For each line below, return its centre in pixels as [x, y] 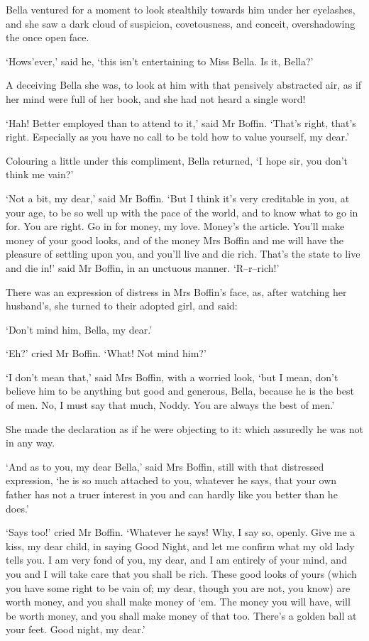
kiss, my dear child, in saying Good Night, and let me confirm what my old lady [180, 546]
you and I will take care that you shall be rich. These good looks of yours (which [181, 574]
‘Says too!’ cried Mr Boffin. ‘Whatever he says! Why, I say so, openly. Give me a [181, 532]
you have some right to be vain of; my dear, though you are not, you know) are [178, 587]
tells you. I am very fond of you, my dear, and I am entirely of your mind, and [176, 560]
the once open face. [48, 37]
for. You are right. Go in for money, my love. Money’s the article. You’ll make [175, 226]
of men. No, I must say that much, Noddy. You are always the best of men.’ [170, 405]
